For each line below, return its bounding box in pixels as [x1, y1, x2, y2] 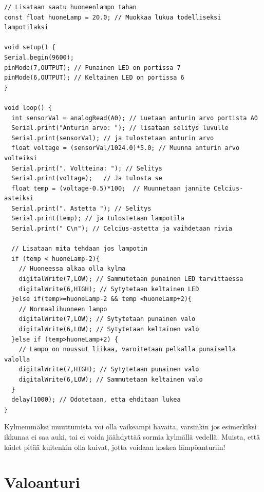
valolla [4, 355, 30, 363]
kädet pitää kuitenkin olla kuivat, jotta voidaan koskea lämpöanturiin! [4, 441, 225, 452]
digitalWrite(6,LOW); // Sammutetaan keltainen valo [18, 375, 203, 383]
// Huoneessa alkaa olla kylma [18, 265, 126, 273]
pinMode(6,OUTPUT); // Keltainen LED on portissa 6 [4, 74, 184, 82]
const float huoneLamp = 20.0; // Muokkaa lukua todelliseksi [4, 13, 221, 21]
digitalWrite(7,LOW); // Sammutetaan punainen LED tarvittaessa [18, 275, 243, 283]
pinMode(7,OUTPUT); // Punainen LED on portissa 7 [4, 64, 181, 71]
